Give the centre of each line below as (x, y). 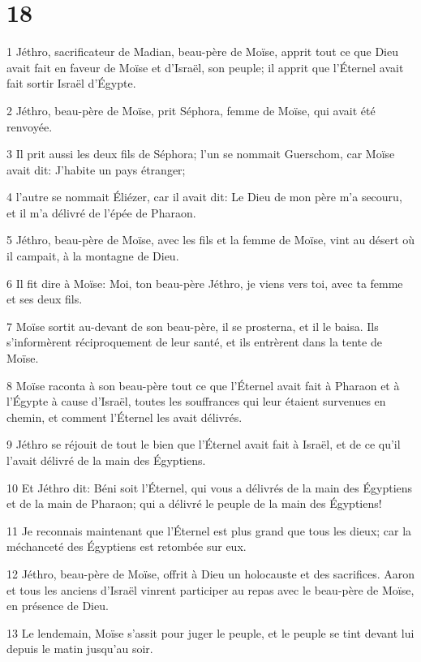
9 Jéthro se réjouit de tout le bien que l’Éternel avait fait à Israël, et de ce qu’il (204, 444)
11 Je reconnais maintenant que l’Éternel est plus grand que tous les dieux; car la (209, 530)
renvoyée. (30, 126)
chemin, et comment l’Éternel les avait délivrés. (125, 417)
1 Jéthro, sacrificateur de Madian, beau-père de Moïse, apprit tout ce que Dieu (202, 52)
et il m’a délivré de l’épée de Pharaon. (101, 212)
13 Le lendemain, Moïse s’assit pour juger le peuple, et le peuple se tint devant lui (210, 632)
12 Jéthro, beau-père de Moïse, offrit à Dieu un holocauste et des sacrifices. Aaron (210, 573)
